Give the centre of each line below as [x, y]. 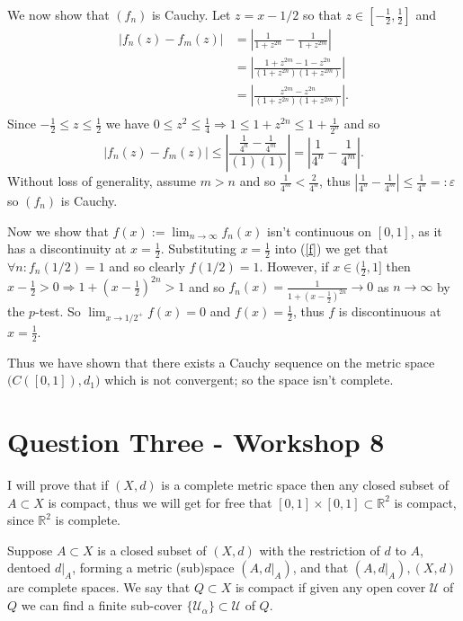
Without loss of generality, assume [102, 181]
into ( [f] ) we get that [331, 248]
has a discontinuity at [67, 248]
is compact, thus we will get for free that [160, 502]
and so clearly [147, 266]
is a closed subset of [152, 550]
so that [322, 14]
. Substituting [198, 248]
